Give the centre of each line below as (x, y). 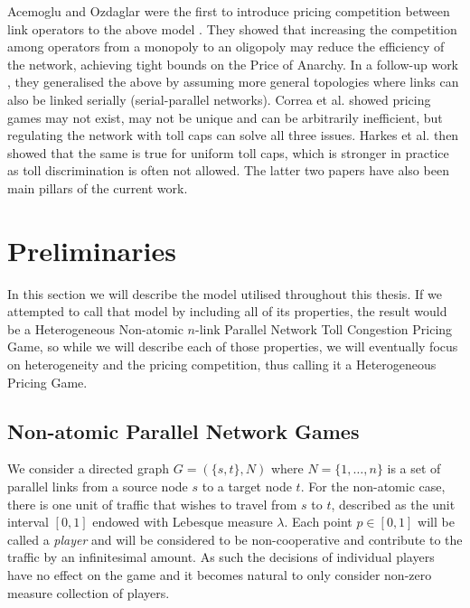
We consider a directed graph (89, 468)
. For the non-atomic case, (373, 486)
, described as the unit (393, 504)
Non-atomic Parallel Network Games (183, 430)
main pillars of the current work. (98, 187)
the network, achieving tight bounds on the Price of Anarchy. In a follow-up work (233, 64)
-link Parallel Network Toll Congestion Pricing (324, 328)
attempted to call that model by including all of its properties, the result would (227, 311)
